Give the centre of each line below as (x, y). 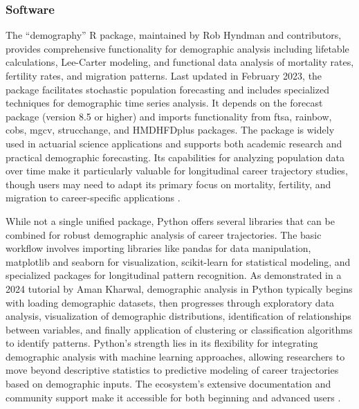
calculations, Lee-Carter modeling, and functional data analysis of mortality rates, (180, 62)
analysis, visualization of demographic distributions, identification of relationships (178, 316)
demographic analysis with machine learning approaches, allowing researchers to (175, 356)
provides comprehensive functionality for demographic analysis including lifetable (177, 48)
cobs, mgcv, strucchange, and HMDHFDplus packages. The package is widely (170, 130)
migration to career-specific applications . (93, 198)
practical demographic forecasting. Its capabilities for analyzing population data (175, 157)
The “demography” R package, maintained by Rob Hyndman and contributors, (174, 35)
